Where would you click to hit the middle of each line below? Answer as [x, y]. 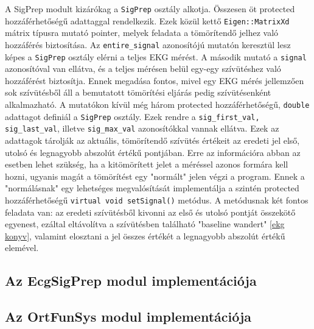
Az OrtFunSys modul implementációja [128, 317]
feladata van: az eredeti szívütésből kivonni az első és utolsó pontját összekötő [150, 212]
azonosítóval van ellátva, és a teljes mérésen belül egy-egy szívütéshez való [143, 69]
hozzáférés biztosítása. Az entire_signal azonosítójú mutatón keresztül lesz [148, 44]
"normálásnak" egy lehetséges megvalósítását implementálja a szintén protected [152, 188]
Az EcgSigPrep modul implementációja [131, 281]
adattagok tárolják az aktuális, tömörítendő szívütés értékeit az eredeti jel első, [152, 140]
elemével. [22, 248]
